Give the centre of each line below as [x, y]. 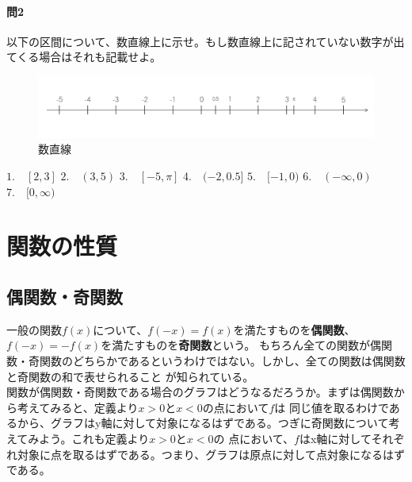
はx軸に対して [335, 438]
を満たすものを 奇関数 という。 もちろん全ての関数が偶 [241, 345]
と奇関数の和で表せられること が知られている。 [130, 376]
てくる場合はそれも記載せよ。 [84, 57]
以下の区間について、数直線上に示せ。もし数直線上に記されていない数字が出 [206, 41]
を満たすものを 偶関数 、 [294, 329]
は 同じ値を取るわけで [332, 407]
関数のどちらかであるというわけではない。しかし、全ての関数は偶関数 [222, 360]
